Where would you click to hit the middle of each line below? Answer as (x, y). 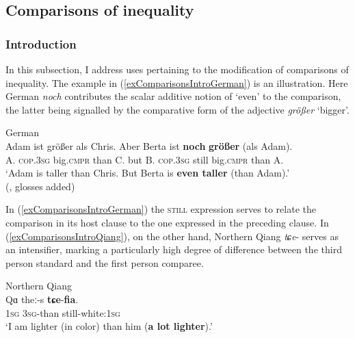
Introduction (41, 43)
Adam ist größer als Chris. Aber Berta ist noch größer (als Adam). (149, 145)
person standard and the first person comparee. (105, 262)
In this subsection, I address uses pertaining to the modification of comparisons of (177, 69)
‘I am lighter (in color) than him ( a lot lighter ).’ (109, 326)
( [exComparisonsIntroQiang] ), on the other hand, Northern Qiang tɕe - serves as (172, 236)
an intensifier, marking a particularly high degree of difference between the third (174, 249)
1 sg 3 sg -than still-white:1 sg (63, 312)
